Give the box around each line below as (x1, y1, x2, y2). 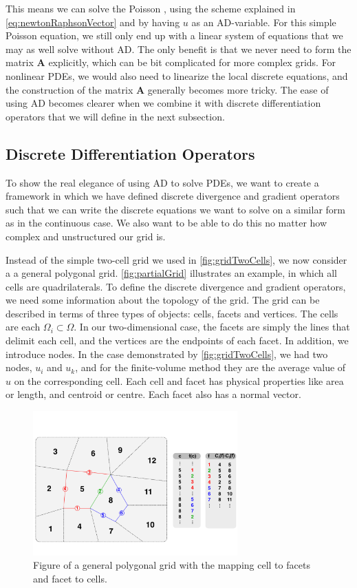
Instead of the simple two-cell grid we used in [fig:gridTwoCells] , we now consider (6, 252, 347, 266)
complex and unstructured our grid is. (6, 229, 166, 243)
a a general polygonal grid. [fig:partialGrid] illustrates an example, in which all (6, 266, 337, 280)
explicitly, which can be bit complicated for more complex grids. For (48, 55, 336, 70)
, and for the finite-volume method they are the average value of (75, 360, 346, 375)
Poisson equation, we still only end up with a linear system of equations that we (6, 28, 343, 43)
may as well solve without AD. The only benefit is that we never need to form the (6, 41, 351, 56)
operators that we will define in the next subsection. (6, 109, 225, 123)
